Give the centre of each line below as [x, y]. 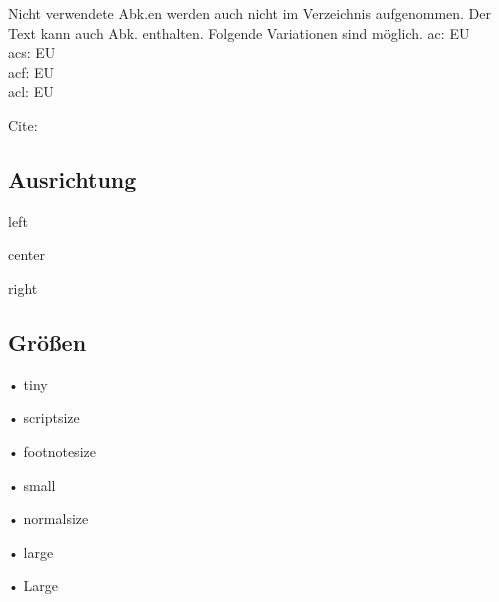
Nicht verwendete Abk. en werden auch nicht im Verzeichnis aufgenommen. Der [250, 13]
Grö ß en [47, 341]
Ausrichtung [72, 178]
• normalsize [48, 518]
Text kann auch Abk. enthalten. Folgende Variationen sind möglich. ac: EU [239, 32]
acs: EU [32, 52]
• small [32, 484]
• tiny [28, 383]
